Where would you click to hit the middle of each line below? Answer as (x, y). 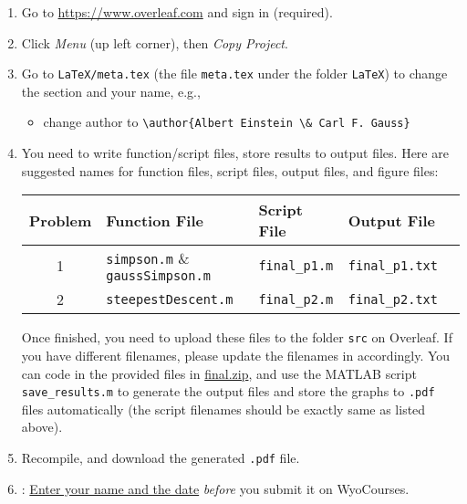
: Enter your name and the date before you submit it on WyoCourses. (215, 488)
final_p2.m (296, 299)
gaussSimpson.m (158, 276)
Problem (60, 220)
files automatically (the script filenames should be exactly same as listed (223, 409)
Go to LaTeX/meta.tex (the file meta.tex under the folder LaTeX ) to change (234, 73)
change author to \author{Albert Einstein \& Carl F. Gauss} (227, 122)
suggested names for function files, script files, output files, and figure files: (230, 170)
